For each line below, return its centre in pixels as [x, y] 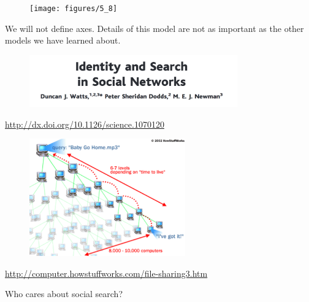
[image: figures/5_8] [74, 9]
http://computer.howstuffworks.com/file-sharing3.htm [106, 273]
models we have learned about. [63, 40]
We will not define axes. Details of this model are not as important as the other [154, 28]
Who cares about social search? [64, 294]
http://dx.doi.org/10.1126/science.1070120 [85, 124]
